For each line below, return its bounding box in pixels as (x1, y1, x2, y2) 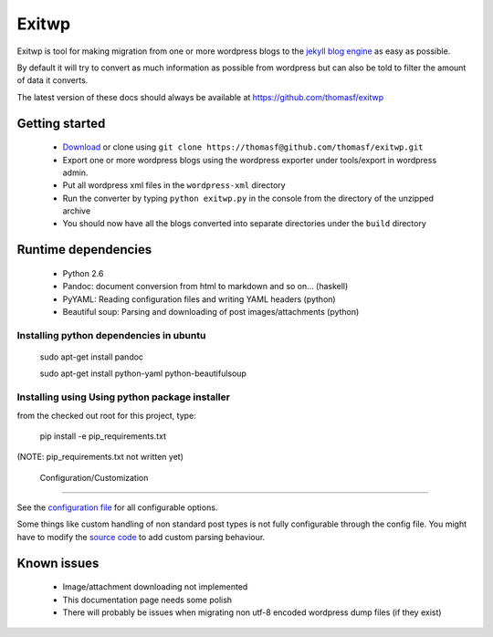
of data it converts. (16, 75, 89, 86)
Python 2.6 (62, 267, 104, 278)
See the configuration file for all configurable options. (16, 502, 218, 513)
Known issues (16, 555, 100, 570)
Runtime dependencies (16, 242, 152, 257)
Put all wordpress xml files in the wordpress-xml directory (62, 180, 287, 191)
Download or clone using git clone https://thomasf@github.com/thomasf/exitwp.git (62, 141, 424, 152)
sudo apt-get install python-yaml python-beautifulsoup (39, 368, 246, 379)
